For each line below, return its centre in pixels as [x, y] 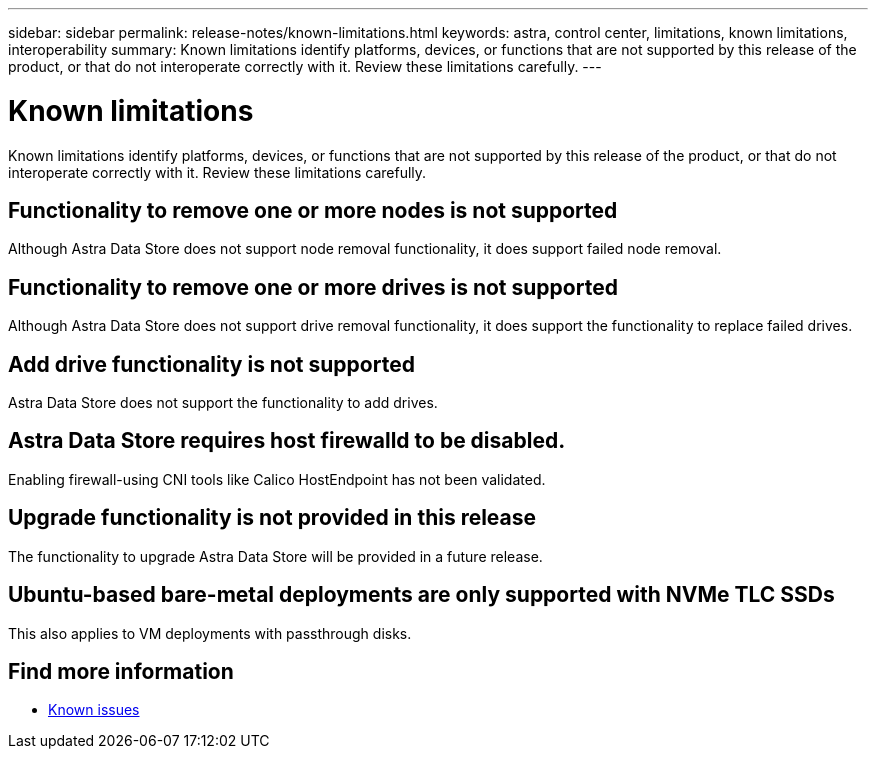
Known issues [94, 710]
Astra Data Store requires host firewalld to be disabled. [287, 441]
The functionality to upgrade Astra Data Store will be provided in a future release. [275, 556]
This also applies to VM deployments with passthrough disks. [210, 633]
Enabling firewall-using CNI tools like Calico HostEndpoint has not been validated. [277, 479]
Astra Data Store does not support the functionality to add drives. [223, 403]
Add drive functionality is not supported [211, 364]
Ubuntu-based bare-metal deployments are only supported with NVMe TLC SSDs [421, 595]
